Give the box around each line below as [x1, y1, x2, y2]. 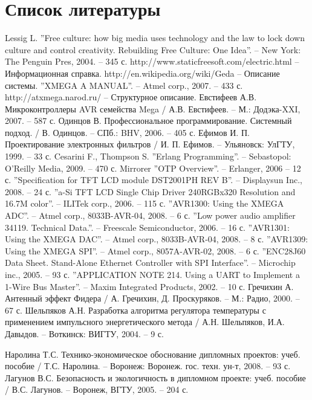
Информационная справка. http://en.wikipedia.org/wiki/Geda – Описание [5, 66, 280, 79]
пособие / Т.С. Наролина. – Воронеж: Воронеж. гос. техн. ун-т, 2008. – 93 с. [5, 360, 291, 372]
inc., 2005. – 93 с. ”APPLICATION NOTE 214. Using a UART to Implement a [5, 268, 300, 280]
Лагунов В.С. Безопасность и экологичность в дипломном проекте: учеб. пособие [5, 371, 306, 384]
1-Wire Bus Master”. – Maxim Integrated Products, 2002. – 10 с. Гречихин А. [5, 280, 294, 292]
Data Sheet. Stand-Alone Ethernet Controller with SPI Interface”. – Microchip [5, 256, 296, 269]
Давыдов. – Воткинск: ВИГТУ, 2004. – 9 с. [5, 327, 164, 340]
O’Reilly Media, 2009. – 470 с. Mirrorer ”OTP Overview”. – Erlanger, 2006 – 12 [5, 161, 301, 174]
